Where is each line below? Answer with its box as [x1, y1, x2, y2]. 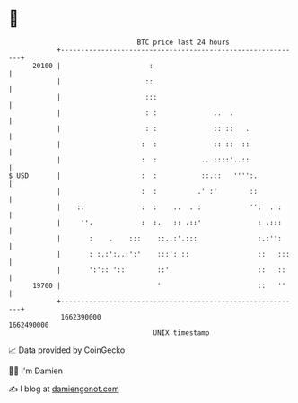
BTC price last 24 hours [136, 38, 230, 47]
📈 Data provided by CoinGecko [8, 345, 126, 355]
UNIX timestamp [153, 328, 210, 337]
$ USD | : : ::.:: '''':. [8, 171, 258, 180]
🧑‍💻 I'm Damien [8, 365, 64, 376]
